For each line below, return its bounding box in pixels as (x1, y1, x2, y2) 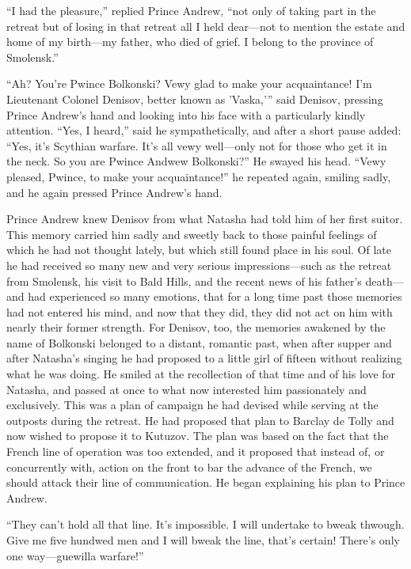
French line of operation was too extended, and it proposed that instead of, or (6, 443, 385, 460)
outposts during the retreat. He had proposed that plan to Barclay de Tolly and (6, 412, 394, 428)
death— (365, 272, 404, 289)
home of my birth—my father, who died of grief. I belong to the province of (6, 33, 374, 50)
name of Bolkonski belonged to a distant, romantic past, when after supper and (6, 334, 392, 351)
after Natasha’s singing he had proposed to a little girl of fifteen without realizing (6, 350, 402, 366)
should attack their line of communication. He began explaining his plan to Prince (6, 474, 405, 491)
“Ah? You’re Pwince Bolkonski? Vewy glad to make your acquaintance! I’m (6, 75, 372, 92)
